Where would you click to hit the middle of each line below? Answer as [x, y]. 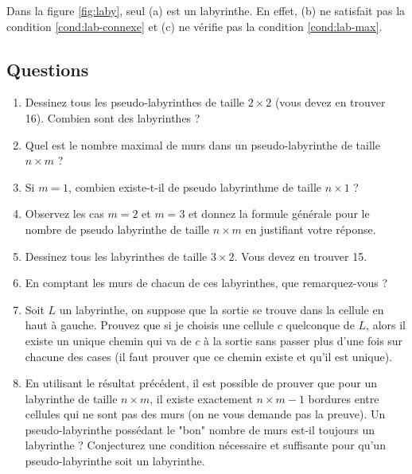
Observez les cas [64, 214]
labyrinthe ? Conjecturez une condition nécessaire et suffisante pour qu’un [205, 445]
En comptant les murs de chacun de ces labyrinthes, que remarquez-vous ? [206, 283]
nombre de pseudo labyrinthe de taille [117, 229]
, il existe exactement [201, 398]
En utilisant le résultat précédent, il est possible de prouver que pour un [201, 383]
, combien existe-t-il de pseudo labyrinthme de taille [195, 186]
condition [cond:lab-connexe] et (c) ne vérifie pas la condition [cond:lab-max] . [194, 26]
